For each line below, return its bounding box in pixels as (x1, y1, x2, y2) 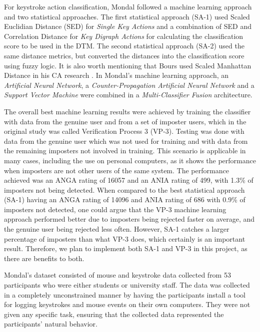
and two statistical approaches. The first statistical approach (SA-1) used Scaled (4, 11, 250, 21)
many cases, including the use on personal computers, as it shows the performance (4, 155, 256, 165)
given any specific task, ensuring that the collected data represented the (4, 309, 224, 319)
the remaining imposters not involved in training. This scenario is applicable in (4, 145, 246, 156)
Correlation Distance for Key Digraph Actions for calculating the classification (4, 30, 243, 41)
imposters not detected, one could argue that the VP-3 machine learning (4, 204, 226, 214)
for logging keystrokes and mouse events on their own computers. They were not (4, 299, 250, 310)
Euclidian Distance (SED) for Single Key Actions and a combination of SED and (4, 21, 251, 31)
